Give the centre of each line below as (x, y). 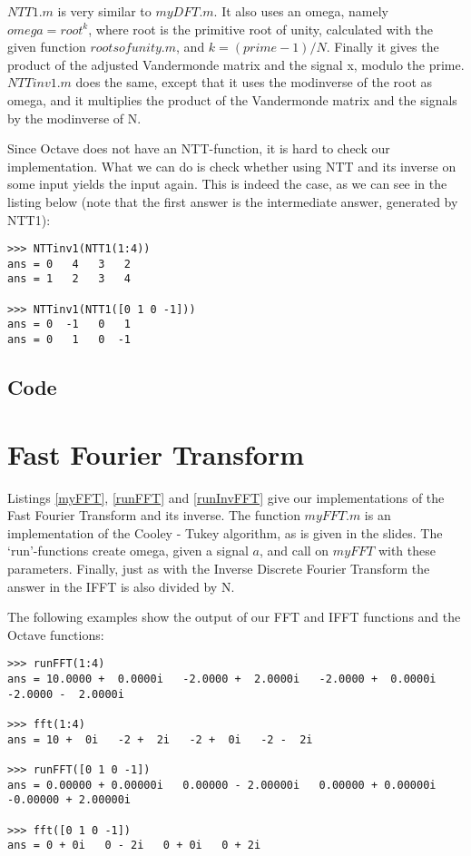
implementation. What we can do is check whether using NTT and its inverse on (232, 166)
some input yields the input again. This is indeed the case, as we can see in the (227, 184)
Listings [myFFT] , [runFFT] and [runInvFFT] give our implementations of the (226, 497)
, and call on (294, 551)
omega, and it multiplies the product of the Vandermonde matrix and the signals (232, 99)
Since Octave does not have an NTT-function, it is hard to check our (199, 148)
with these (407, 551)
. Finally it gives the (383, 47)
